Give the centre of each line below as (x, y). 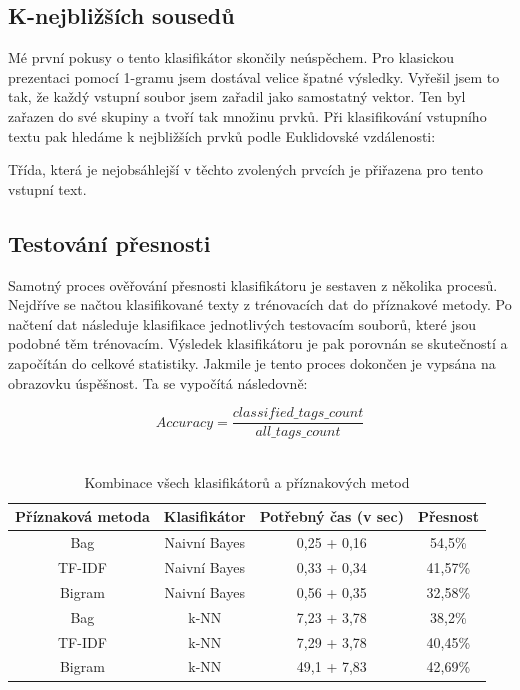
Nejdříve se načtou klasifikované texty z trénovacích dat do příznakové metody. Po (260, 304)
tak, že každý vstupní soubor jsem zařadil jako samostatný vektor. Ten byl (237, 96)
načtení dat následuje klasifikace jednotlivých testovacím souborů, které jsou (242, 323)
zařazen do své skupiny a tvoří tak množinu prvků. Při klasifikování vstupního (247, 115)
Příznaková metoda (82, 516)
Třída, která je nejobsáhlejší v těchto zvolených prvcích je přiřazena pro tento (245, 169)
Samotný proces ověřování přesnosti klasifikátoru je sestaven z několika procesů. (253, 284)
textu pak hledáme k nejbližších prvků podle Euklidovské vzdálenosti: (222, 135)
